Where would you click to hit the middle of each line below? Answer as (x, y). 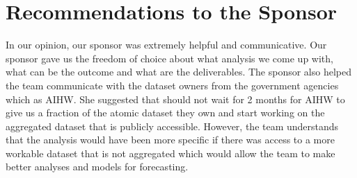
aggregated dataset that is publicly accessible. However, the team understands (172, 126)
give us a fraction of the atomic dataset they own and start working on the (165, 113)
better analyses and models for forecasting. (97, 167)
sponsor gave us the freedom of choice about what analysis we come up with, (169, 58)
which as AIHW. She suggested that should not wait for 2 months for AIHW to (175, 99)
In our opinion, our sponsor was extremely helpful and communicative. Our (166, 45)
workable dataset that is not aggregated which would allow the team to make (170, 153)
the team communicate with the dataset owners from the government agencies (172, 85)
